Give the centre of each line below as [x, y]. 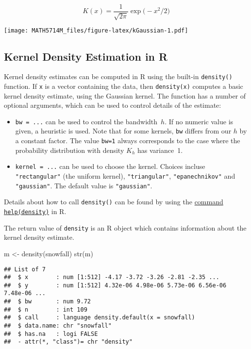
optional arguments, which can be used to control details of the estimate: [113, 105]
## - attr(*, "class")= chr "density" [68, 342]
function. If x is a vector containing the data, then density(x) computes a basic [124, 86]
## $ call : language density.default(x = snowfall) [100, 318]
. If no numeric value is [199, 121]
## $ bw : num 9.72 [47, 302]
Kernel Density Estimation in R [86, 56]
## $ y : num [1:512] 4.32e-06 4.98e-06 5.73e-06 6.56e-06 [115, 285]
